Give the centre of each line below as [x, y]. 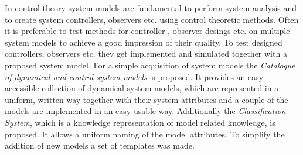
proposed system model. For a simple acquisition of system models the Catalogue [150, 65]
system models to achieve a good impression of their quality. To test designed [144, 42]
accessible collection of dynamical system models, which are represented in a [142, 88]
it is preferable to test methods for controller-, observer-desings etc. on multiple [147, 31]
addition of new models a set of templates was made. [100, 145]
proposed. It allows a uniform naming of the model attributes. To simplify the [145, 134]
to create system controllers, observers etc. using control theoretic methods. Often [152, 19]
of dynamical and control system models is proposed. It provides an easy [134, 76]
